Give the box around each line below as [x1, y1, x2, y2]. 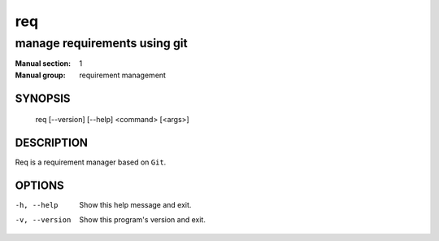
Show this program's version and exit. [79, 215, 206, 225]
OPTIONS [15, 178, 64, 192]
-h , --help [15, 200, 59, 209]
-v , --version [15, 216, 72, 225]
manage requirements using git [15, 36, 189, 50]
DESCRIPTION [15, 136, 89, 150]
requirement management [79, 70, 167, 80]
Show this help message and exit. [79, 200, 192, 209]
